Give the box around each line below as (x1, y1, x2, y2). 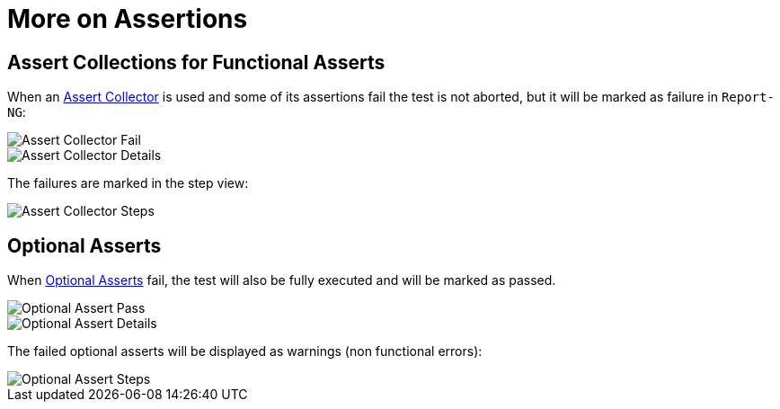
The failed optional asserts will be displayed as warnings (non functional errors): (7, 343, 483, 360)
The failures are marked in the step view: (7, 175, 249, 191)
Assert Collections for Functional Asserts (7, 50, 386, 74)
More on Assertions (7, 4, 248, 34)
